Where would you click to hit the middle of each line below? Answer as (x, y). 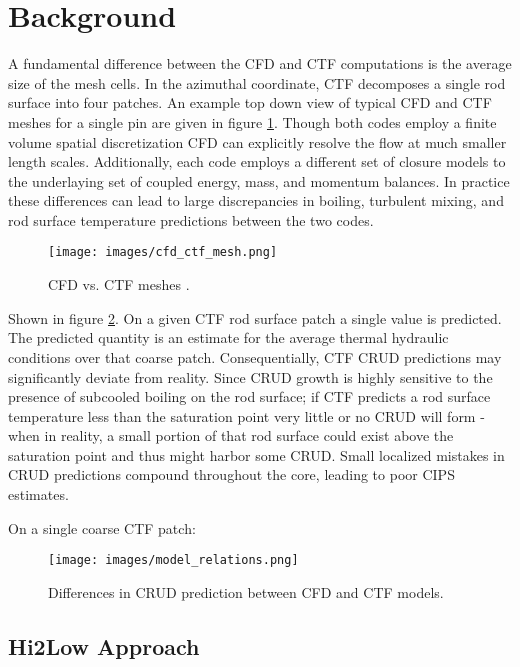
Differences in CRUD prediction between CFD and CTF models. (246, 591)
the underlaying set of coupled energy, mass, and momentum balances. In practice (259, 180)
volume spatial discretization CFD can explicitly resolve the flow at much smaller (257, 141)
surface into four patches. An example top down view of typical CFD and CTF (250, 102)
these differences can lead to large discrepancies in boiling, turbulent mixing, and (256, 200)
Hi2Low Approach (104, 645)
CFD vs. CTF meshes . (119, 284)
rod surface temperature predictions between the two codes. (191, 219)
